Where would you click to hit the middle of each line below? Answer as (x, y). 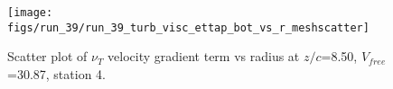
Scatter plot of (47, 56)
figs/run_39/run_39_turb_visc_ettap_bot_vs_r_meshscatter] (188, 27)
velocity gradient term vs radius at (204, 56)
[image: (30, 13)
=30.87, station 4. (56, 73)
